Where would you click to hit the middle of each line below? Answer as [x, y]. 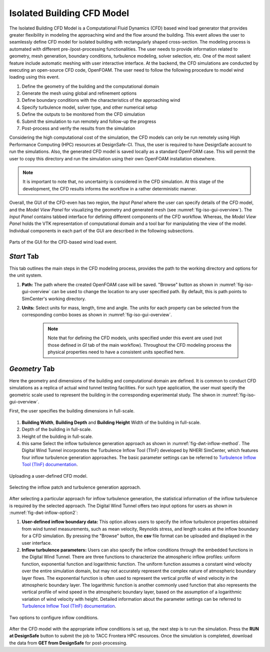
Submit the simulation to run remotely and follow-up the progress [89, 121]
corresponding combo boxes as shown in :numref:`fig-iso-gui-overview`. [97, 315]
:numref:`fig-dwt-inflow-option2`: [44, 513]
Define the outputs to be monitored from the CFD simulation [83, 114]
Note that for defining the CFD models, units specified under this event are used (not [135, 338]
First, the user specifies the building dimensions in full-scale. [72, 411]
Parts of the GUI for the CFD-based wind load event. [63, 242]
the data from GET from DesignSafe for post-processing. [68, 643]
